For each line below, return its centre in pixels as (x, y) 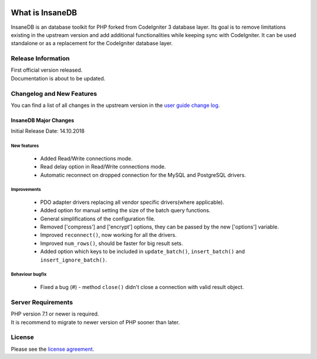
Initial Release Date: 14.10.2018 (48, 131)
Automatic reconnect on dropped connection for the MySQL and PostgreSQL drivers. (143, 175)
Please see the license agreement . (53, 349)
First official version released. (47, 70)
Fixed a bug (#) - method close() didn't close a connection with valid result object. (142, 287)
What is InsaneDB (44, 13)
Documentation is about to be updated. (58, 78)
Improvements (26, 190)
